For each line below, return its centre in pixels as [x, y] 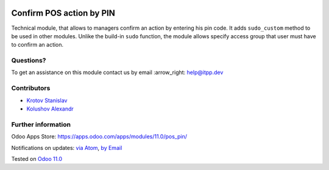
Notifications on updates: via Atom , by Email [67, 148]
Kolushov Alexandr [50, 109]
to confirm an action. [37, 45]
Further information [41, 124]
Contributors [31, 88]
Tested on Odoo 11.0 [37, 158]
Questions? [29, 61]
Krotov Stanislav [47, 100]
